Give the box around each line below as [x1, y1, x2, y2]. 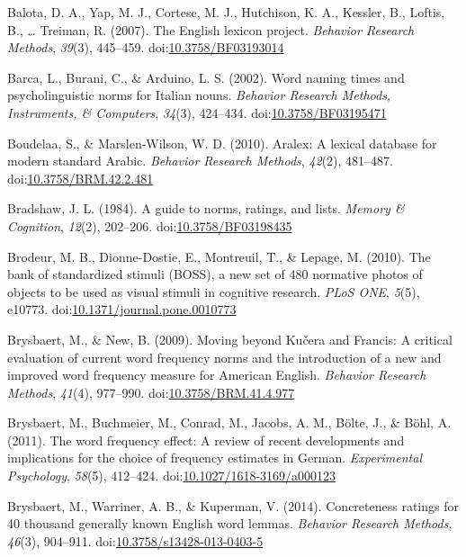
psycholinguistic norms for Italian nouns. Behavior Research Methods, [7, 85, 391, 104]
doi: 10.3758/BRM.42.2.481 [7, 168, 154, 187]
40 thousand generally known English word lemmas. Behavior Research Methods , [7, 514, 453, 533]
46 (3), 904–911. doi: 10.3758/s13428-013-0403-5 [7, 531, 264, 550]
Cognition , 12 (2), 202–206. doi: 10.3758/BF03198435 [7, 216, 292, 235]
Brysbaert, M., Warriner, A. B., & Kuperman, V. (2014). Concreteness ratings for [7, 496, 459, 515]
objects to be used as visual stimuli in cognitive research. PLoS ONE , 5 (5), [7, 282, 420, 301]
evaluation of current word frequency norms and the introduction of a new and [7, 347, 442, 366]
